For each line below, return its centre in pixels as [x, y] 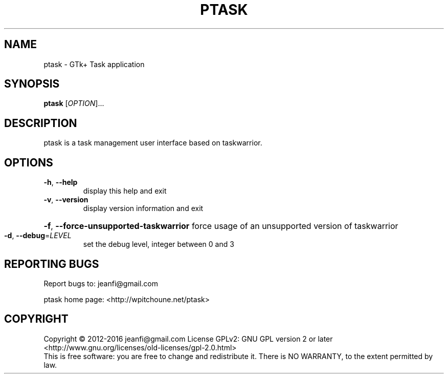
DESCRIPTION [41, 123]
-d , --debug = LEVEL [38, 236]
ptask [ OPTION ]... [74, 103]
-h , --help [61, 182]
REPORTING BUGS [52, 264]
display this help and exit [125, 191]
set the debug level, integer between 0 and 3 [159, 244]
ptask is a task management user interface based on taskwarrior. [153, 143]
